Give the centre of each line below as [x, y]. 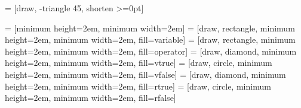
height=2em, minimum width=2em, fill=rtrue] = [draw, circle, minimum [138, 86]
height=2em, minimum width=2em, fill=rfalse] [90, 98]
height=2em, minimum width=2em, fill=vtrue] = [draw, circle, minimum [139, 63]
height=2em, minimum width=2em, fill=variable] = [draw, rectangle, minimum [150, 39]
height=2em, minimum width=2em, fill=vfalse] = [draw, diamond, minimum [145, 74]
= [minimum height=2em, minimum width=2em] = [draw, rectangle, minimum [150, 28]
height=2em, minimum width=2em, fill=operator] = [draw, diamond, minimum [151, 51]
